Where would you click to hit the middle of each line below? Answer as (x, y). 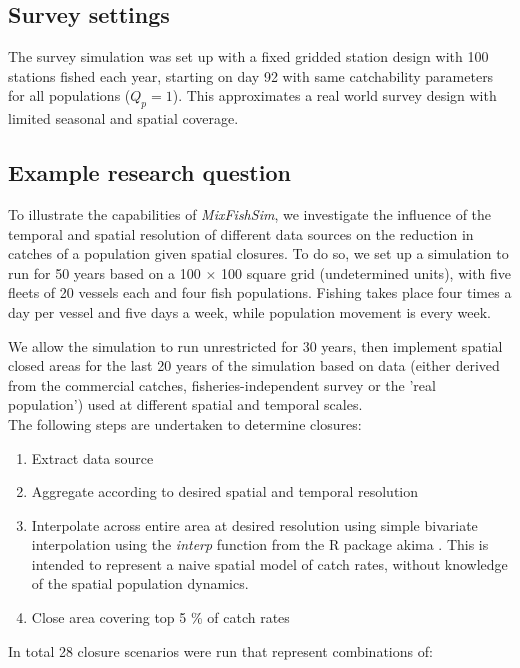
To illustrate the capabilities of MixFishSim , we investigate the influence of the (250, 213)
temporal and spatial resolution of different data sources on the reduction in (241, 233)
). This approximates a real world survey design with (334, 95)
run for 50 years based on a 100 (104, 272)
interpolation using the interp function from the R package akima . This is (260, 544)
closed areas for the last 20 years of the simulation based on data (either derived (254, 365)
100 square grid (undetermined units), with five (366, 272)
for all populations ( (69, 95)
